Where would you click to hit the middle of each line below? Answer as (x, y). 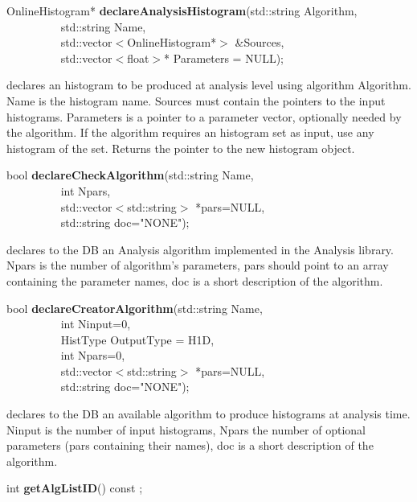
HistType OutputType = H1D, (137, 339)
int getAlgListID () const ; (75, 488)
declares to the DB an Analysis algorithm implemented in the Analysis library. (200, 249)
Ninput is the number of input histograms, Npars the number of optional (186, 429)
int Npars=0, (93, 355)
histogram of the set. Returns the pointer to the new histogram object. (181, 148)
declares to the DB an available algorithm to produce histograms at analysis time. (208, 414)
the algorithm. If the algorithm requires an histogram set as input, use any (190, 132)
